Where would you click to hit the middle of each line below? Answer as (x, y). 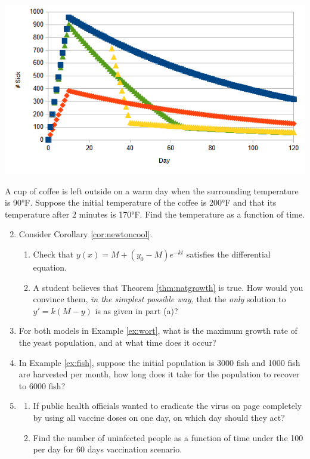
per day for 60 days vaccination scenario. (108, 449)
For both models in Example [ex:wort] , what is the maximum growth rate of (158, 331)
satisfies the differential (228, 254)
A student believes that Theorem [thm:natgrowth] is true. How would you (168, 287)
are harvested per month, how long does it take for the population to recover (159, 374)
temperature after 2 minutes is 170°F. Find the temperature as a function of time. (155, 214)
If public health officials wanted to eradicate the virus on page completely (168, 406)
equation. (50, 267)
